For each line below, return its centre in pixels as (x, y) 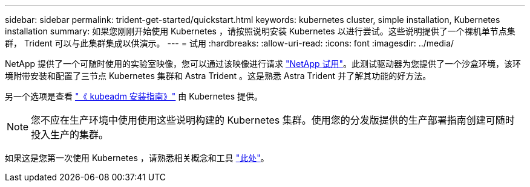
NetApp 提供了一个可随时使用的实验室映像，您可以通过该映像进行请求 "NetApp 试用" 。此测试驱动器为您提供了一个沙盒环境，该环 (263, 64)
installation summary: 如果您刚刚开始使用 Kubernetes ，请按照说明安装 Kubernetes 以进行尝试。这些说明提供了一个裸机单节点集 (260, 31)
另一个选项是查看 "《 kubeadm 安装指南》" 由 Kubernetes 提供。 (134, 96)
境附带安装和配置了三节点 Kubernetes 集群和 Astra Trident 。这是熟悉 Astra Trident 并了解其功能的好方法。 (218, 76)
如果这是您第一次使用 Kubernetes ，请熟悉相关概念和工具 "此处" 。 (137, 158)
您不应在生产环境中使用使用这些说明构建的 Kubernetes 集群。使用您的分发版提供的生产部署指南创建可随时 (273, 120)
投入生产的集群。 (70, 135)
